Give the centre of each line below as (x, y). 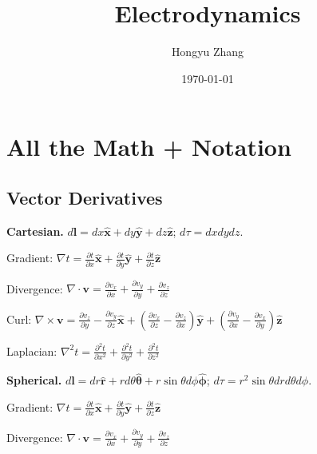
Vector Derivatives (85, 197)
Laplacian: (32, 350)
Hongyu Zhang (208, 52)
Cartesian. (35, 231)
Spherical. (34, 380)
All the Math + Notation (149, 147)
